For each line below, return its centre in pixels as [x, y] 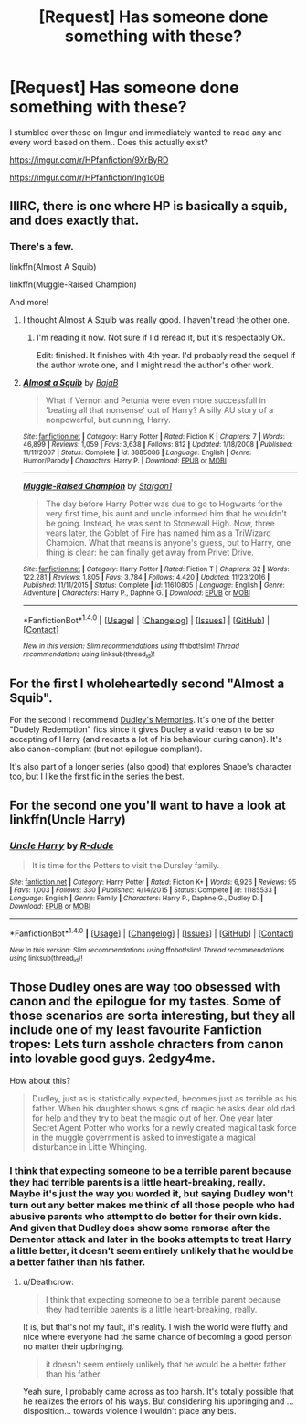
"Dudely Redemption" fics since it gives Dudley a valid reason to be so [142, 729]
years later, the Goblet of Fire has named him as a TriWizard [158, 533]
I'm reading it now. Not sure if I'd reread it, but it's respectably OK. [161, 337]
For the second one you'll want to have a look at [148, 805]
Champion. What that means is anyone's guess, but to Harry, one [168, 542]
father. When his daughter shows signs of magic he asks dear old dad [163, 1108]
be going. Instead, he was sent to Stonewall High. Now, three [160, 523]
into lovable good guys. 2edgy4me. [113, 1059]
